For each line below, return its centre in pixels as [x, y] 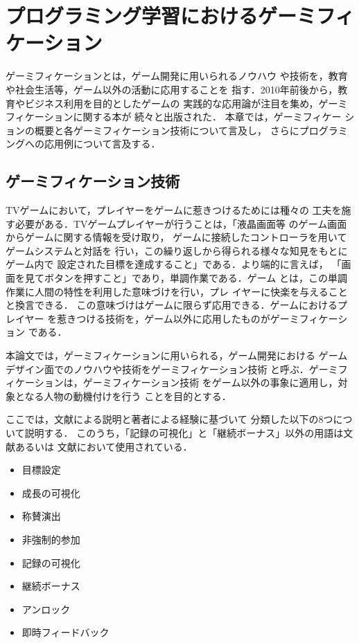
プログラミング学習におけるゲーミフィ [180, 16]
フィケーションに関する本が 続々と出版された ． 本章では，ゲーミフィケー [174, 117]
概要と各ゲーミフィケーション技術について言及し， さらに [167, 130]
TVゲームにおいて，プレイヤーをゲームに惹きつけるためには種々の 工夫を [174, 210]
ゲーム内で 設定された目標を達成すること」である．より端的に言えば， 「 [174, 264]
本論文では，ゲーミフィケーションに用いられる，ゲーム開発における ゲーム [177, 355]
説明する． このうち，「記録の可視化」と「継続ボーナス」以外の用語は [184, 432]
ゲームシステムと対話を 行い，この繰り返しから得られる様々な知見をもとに [177, 250]
